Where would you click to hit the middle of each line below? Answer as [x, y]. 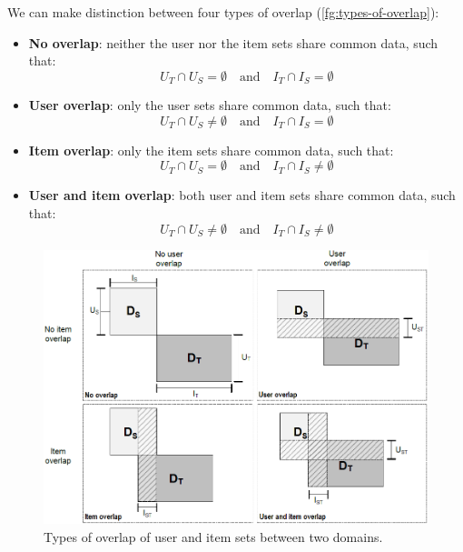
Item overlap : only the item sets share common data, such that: [211, 150]
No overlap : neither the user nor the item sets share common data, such [233, 42]
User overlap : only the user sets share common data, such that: [210, 105]
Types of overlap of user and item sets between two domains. [213, 536]
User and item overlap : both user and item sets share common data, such [242, 195]
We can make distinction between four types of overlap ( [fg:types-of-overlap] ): [223, 12]
